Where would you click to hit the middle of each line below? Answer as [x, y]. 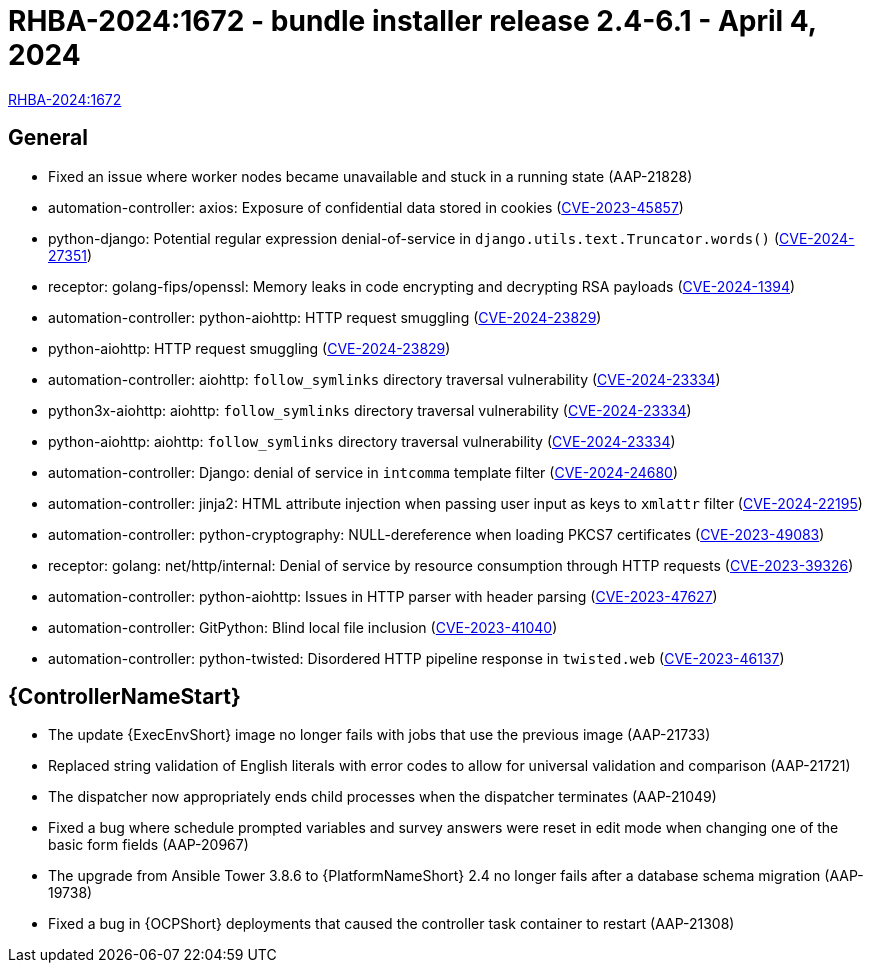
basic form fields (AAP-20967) [148, 845]
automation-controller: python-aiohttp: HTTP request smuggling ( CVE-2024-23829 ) [325, 317]
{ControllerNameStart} [124, 697]
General [48, 138]
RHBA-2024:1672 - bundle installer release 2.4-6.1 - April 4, [412, 21]
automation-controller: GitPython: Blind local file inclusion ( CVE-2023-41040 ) [303, 627]
